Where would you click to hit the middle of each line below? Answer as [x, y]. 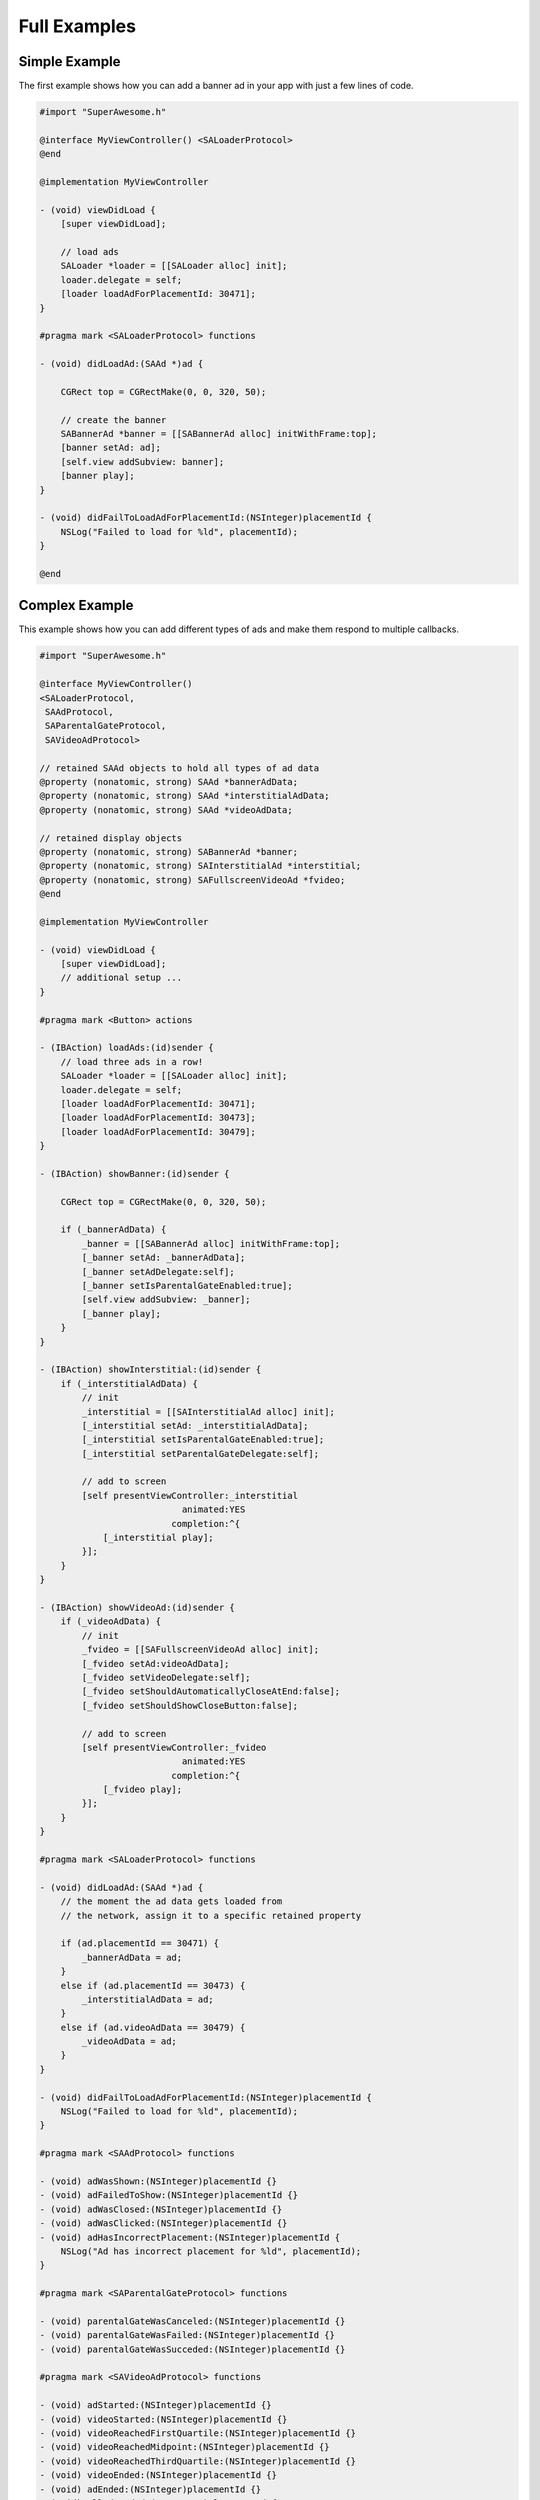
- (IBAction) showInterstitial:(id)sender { [150, 1369]
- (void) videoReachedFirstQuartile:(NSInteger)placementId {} [198, 2433]
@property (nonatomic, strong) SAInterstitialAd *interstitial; [200, 866]
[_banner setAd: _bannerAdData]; [163, 1258]
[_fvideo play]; [142, 1789]
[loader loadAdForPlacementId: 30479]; [158, 1131]
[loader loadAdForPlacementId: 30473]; [158, 1118]
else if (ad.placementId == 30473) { [153, 1985]
